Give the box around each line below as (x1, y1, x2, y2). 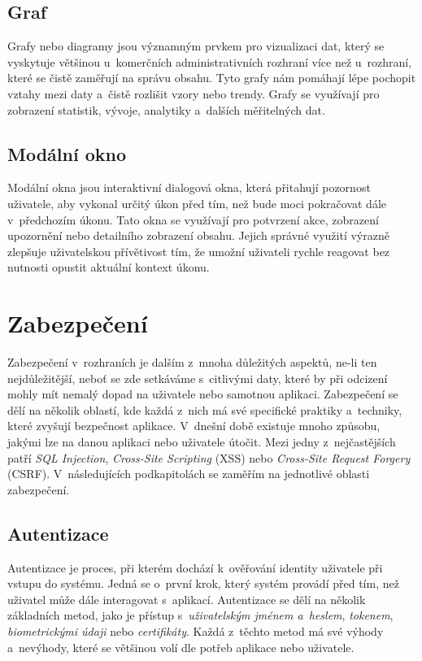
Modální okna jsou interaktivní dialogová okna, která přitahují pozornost (7, 179, 371, 196)
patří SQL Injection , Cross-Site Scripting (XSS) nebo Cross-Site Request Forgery (7, 449, 411, 466)
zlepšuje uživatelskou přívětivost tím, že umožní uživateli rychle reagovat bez (7, 242, 390, 259)
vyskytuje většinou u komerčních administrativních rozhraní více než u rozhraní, (7, 53, 412, 70)
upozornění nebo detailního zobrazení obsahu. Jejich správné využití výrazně (7, 227, 389, 244)
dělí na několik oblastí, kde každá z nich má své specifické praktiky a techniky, (7, 401, 402, 418)
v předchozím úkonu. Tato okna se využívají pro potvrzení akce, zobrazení (7, 211, 379, 228)
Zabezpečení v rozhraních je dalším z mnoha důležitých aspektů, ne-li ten (7, 354, 377, 371)
